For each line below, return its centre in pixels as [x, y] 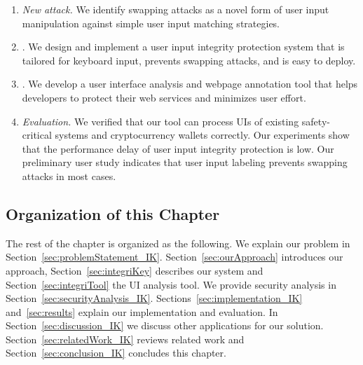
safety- [316, 121]
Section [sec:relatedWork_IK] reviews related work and [125, 339]
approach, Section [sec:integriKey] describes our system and [135, 270]
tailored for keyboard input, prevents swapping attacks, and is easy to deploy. [189, 60]
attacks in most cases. [69, 175]
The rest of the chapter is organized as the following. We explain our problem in [178, 243]
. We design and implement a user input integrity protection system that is [183, 47]
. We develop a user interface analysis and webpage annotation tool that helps [190, 84]
